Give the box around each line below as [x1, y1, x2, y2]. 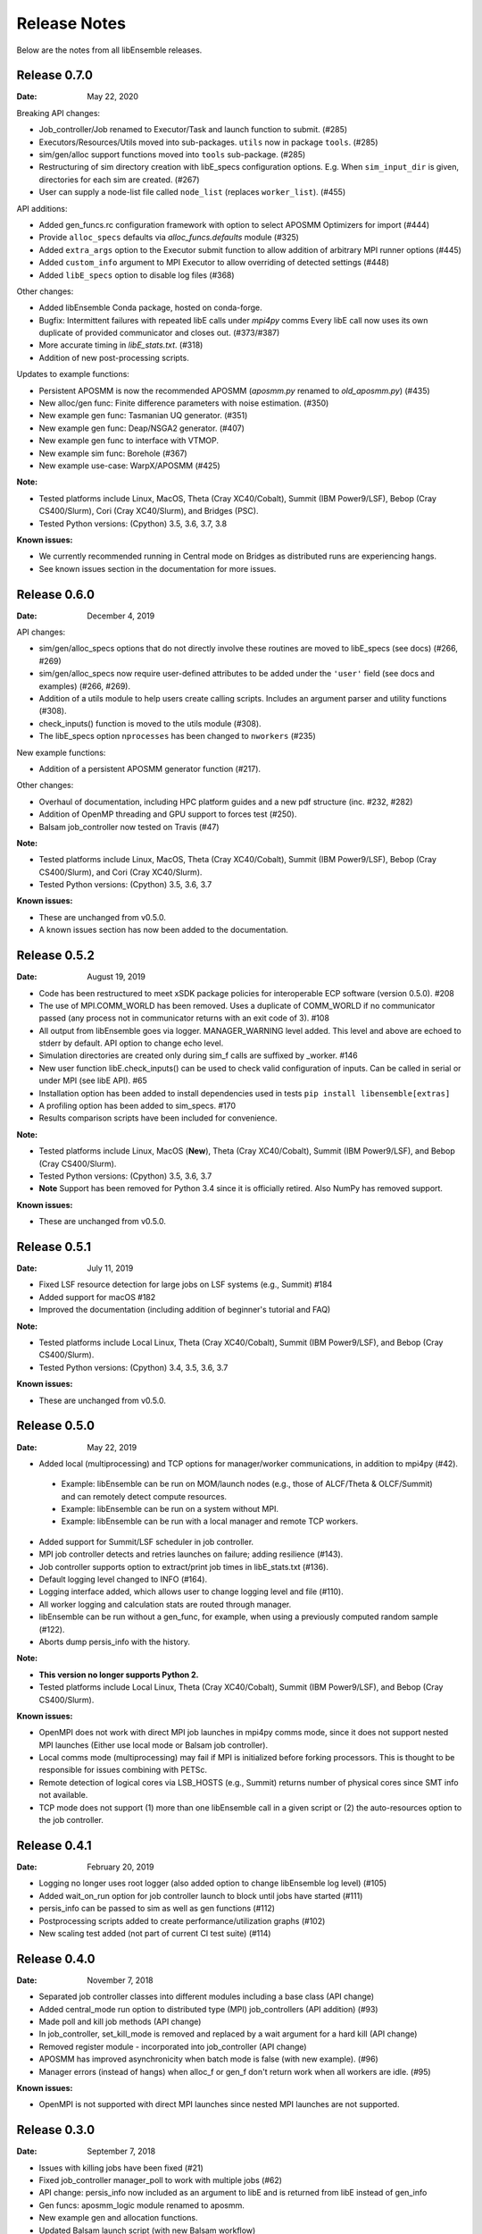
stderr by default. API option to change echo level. [38, 1037, 224, 1049]
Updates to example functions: [16, 369, 129, 380]
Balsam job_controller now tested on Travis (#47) [38, 821, 220, 832]
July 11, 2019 [87, 1263, 134, 1273]
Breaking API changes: [16, 107, 101, 118]
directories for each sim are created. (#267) [38, 174, 200, 185]
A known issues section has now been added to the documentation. [38, 925, 289, 936]
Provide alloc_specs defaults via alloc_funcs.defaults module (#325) [38, 232, 299, 243]
